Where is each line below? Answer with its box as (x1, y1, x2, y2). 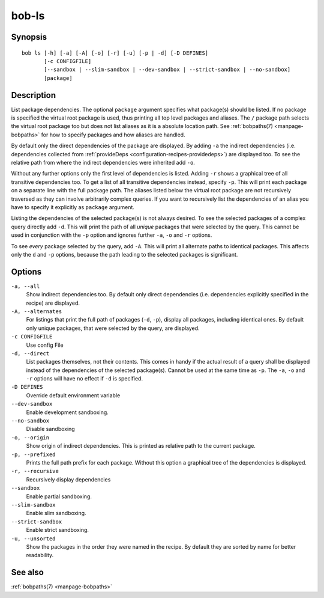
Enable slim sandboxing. (26, 510, 86, 517)
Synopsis (11, 32, 47, 42)
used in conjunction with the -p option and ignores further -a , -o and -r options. (11, 231, 212, 239)
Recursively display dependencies (26, 475, 111, 483)
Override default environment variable (26, 391, 121, 399)
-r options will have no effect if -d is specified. (26, 375, 143, 382)
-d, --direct (11, 350, 50, 357)
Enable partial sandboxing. (26, 493, 92, 500)
